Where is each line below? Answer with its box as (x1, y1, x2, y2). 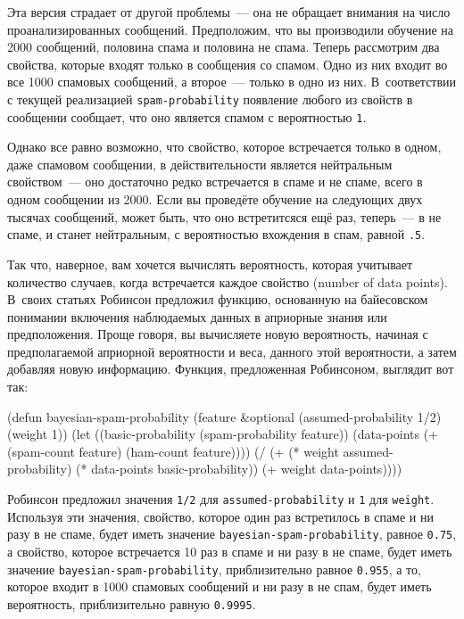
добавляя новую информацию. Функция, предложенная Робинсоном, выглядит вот (7, 359, 454, 378)
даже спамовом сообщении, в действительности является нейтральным (7, 154, 393, 173)
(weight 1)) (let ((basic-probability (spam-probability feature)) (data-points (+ (7, 425, 439, 443)
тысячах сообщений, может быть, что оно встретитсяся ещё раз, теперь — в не (7, 207, 442, 226)
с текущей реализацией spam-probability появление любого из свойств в (7, 89, 413, 108)
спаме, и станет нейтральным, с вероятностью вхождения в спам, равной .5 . (7, 225, 426, 243)
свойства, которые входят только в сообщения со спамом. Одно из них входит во (7, 54, 448, 73)
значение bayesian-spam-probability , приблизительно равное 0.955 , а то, (7, 559, 421, 578)
